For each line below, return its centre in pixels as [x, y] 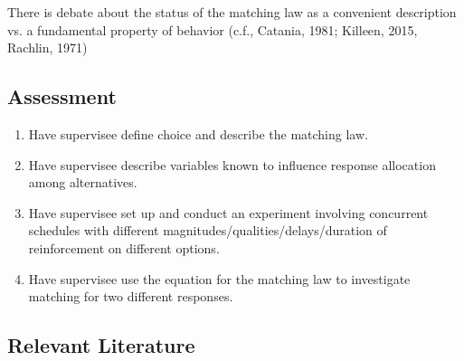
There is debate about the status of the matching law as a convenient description [232, 12]
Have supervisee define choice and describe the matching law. [198, 133]
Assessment [62, 96]
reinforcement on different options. [124, 247]
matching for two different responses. [131, 296]
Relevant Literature [101, 345]
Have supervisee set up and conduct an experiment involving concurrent [228, 212]
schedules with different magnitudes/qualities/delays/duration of [208, 230]
